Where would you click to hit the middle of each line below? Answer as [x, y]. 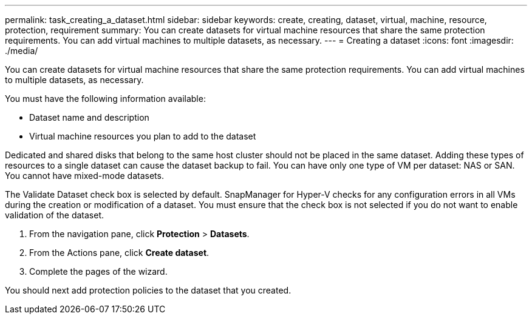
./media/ [22, 51]
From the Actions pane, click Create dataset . [119, 253]
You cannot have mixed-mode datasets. [84, 176]
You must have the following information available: [105, 99]
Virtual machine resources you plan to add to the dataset [143, 136]
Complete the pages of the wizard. [98, 271]
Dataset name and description [89, 117]
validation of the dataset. [55, 215]
